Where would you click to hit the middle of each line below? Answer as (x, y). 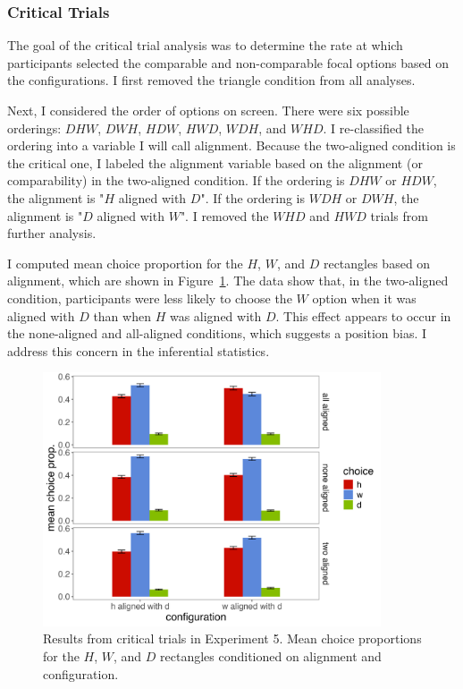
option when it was (364, 298)
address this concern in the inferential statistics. (139, 350)
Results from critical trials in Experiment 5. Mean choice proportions (232, 638)
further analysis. (52, 233)
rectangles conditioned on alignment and (271, 655)
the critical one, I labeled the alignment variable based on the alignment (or (215, 162)
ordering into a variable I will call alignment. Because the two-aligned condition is (231, 145)
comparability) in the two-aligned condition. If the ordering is (176, 180)
